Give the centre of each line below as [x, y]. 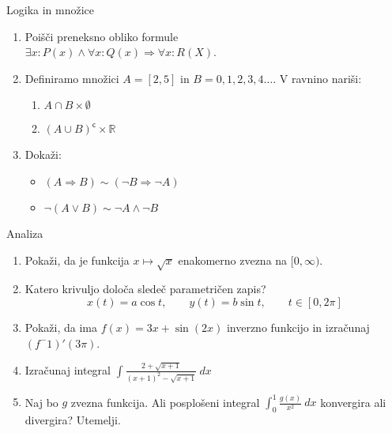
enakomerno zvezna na [233, 260]
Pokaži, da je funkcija [77, 260]
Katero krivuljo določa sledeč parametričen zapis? [145, 289]
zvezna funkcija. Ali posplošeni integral [165, 402]
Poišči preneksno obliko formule [102, 36]
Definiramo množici [72, 78]
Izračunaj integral [68, 369]
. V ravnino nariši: [317, 78]
